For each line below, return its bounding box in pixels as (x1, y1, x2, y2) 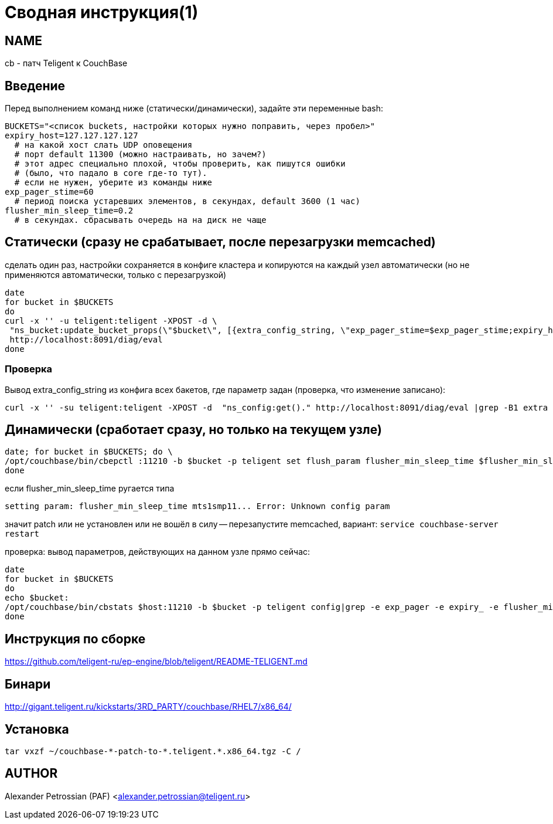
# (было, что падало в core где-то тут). (14, 168, 207, 178)
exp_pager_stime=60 (5, 187, 94, 197)
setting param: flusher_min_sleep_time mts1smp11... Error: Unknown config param (5, 501, 390, 511)
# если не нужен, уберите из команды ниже (14, 178, 213, 188)
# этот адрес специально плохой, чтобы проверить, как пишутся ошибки (14, 159, 346, 169)
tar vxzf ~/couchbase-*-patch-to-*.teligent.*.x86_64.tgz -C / (5, 746, 301, 756)
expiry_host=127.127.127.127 (5, 131, 138, 141)
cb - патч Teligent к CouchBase (5, 58, 128, 69)
